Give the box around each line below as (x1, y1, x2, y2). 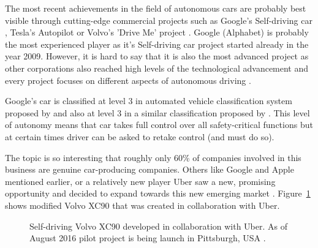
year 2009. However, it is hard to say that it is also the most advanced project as (5, 50, 309, 62)
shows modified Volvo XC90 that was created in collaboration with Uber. (5, 198, 280, 211)
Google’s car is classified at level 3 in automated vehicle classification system (5, 94, 292, 107)
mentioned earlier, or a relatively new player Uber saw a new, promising (5, 175, 276, 187)
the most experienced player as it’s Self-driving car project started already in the (5, 37, 309, 50)
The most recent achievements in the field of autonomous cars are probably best (5, 2, 306, 14)
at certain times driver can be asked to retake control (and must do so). (5, 130, 274, 143)
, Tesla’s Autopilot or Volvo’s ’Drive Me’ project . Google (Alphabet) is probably (5, 26, 309, 39)
